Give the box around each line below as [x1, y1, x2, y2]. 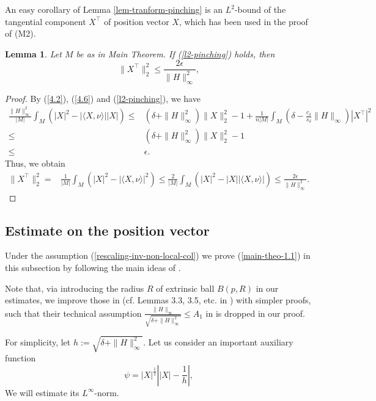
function [5, 352, 36, 364]
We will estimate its [5, 386, 79, 399]
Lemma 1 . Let [5, 47, 62, 60]
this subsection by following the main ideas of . [5, 261, 181, 273]
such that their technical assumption [5, 306, 142, 319]
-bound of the [234, 3, 286, 15]
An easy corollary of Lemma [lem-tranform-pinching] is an [5, 3, 223, 15]
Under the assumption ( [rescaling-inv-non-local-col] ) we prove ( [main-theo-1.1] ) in [5, 249, 311, 262]
